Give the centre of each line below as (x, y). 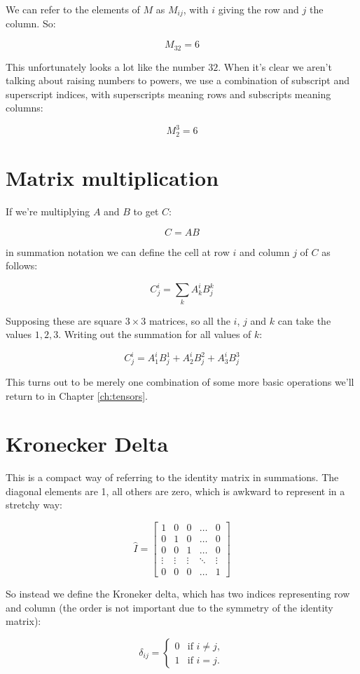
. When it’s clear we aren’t (275, 66)
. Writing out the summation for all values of (155, 334)
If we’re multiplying (48, 211)
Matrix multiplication (112, 178)
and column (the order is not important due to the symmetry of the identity (169, 607)
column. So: (31, 23)
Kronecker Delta (87, 444)
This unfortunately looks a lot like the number (105, 66)
